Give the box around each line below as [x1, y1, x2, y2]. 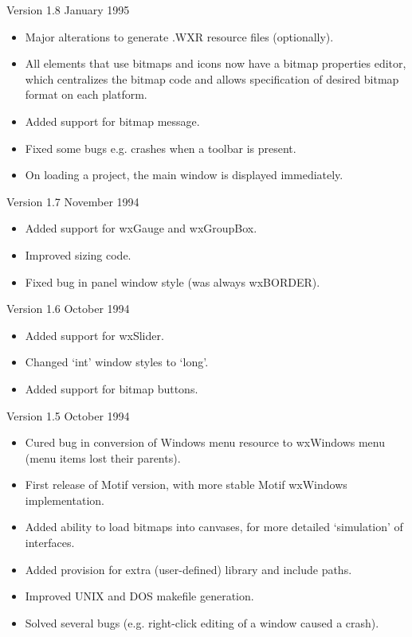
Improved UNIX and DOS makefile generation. [25, 588, 254, 604]
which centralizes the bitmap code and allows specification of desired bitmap [25, 70, 399, 87]
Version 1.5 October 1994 [6, 407, 130, 424]
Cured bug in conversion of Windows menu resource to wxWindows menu [25, 434, 385, 451]
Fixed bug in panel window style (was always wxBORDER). [25, 273, 320, 290]
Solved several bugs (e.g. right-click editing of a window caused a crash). [25, 614, 379, 631]
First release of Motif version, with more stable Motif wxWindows [25, 476, 347, 493]
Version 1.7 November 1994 [6, 193, 139, 209]
